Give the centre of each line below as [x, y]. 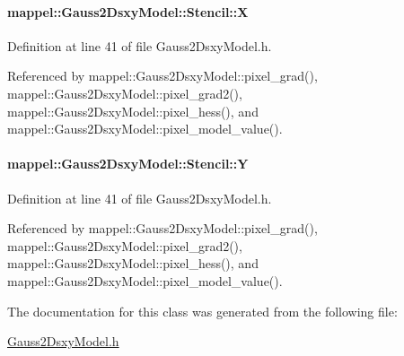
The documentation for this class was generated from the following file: [202, 311]
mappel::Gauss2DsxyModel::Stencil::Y [128, 164]
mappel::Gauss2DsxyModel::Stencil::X [128, 11]
